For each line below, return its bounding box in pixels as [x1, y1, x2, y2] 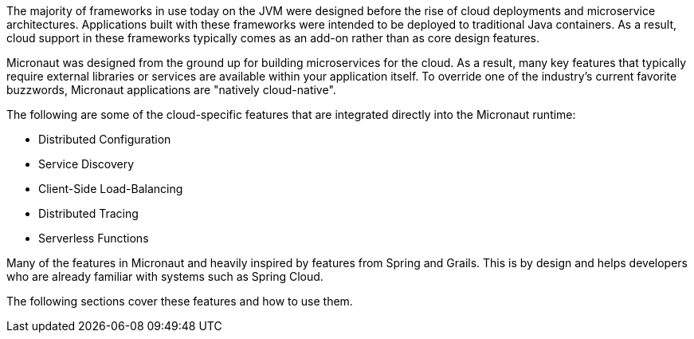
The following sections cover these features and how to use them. [6, 294, 353, 308]
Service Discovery [38, 157, 135, 171]
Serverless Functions [38, 231, 149, 245]
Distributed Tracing [38, 207, 139, 220]
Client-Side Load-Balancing [38, 182, 183, 195]
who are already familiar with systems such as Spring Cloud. [6, 270, 323, 283]
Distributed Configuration [38, 132, 171, 146]
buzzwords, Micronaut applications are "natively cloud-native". [6, 83, 336, 97]
